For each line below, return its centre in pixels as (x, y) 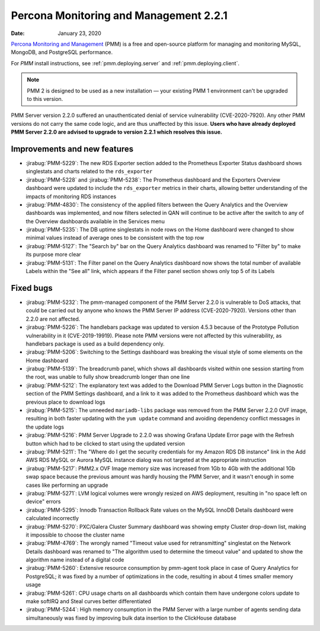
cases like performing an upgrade (67, 485)
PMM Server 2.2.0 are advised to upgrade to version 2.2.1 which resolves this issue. (116, 132)
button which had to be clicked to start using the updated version (105, 443)
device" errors (43, 502)
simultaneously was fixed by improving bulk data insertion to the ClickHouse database (131, 618)
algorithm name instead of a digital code (75, 560)
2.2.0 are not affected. (53, 319)
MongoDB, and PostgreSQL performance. (62, 52)
